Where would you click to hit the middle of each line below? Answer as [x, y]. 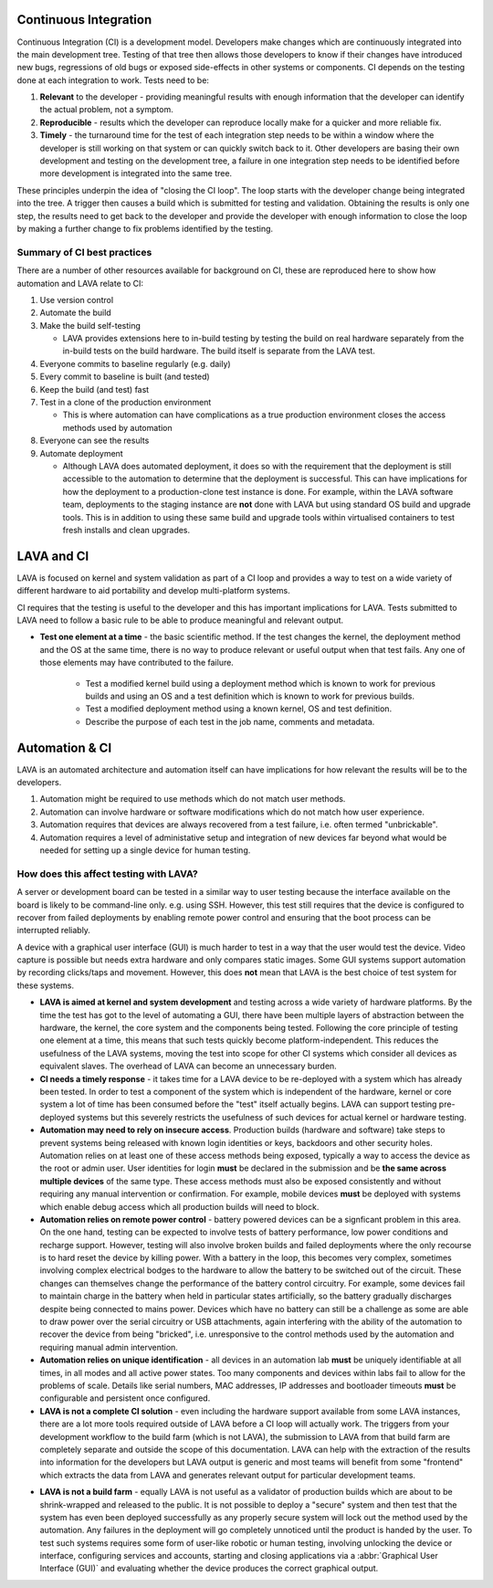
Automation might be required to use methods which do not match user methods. [193, 799]
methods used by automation [117, 427]
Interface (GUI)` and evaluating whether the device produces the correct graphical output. [209, 1568]
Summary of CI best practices [84, 252]
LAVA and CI [53, 556]
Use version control [77, 300]
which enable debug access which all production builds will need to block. [179, 1206]
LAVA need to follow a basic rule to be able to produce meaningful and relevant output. [180, 620]
